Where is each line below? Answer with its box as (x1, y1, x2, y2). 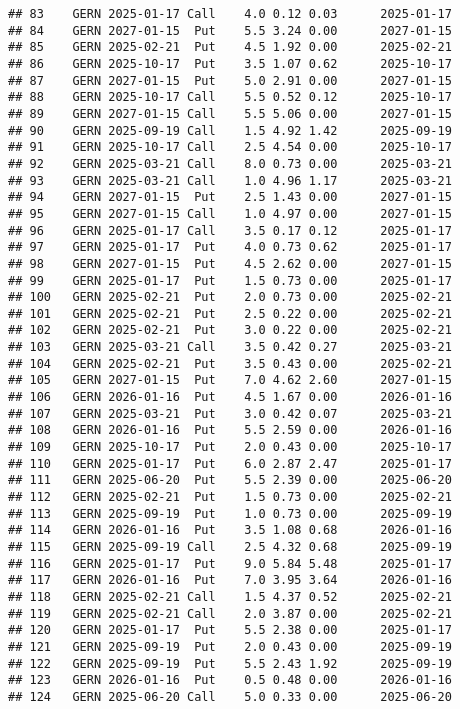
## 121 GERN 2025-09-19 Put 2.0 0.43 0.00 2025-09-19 (8, 639, 452, 654)
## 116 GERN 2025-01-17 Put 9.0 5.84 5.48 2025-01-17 (8, 556, 452, 571)
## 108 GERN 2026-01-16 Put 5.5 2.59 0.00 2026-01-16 (8, 423, 452, 438)
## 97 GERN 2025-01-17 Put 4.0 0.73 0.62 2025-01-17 (8, 240, 452, 255)
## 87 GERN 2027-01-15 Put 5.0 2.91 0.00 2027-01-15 (8, 73, 452, 88)
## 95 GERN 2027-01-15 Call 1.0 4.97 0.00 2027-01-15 (8, 206, 452, 221)
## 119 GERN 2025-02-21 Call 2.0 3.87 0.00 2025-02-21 (8, 606, 452, 621)
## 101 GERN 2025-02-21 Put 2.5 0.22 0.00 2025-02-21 (8, 306, 452, 321)
